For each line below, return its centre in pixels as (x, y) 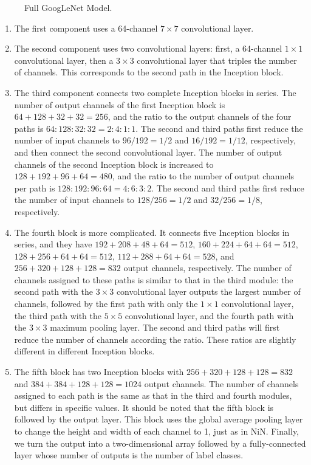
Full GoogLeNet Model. (68, 7)
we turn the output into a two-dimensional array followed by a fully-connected (160, 443)
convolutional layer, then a (64, 60)
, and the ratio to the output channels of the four (200, 116)
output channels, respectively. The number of (207, 268)
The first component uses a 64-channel (86, 28)
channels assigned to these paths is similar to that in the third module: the (154, 279)
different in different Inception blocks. (84, 351)
